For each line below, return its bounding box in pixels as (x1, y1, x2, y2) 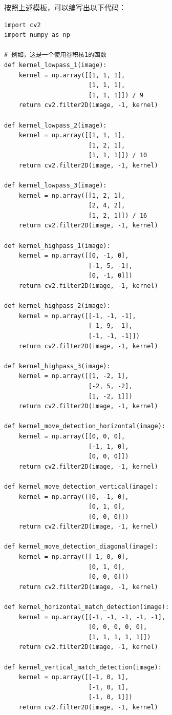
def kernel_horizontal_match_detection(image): (4, 603, 169, 611)
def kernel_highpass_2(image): (4, 302, 111, 310)
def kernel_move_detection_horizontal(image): (4, 423, 165, 430)
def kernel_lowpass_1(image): (4, 61, 107, 69)
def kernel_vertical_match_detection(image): (4, 663, 162, 671)
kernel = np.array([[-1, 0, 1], (18, 674, 129, 681)
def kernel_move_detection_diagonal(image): (4, 543, 158, 551)
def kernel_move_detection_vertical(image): (4, 482, 158, 490)
